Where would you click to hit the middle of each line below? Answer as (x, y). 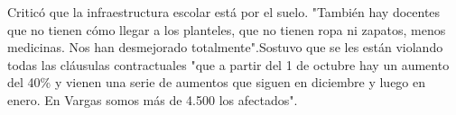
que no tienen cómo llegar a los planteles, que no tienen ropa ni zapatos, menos (227, 29)
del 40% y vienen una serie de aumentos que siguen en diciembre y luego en (217, 82)
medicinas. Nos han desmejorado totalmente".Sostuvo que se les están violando (225, 47)
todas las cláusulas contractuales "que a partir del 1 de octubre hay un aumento (228, 64)
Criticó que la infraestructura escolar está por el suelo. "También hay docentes (224, 12)
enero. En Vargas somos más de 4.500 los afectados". (153, 99)
